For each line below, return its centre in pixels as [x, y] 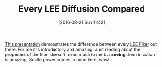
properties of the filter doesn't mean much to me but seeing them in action [80, 54]
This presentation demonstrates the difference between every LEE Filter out [81, 44]
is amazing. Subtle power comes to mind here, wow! [57, 59]
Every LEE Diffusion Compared [82, 9]
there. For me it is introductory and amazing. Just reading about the [73, 49]
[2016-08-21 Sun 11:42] [82, 22]
